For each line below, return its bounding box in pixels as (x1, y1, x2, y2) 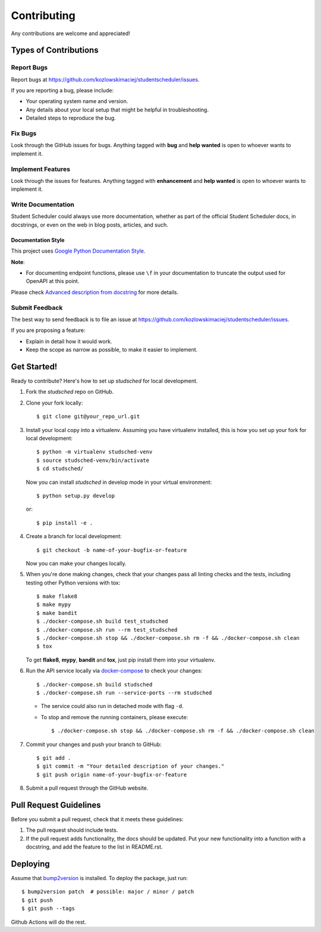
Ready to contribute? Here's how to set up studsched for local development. (11, 377, 198, 384)
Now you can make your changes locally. (26, 560, 127, 567)
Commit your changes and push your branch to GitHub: (26, 741, 162, 748)
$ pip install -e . (36, 519, 93, 526)
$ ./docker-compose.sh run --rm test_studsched (36, 626, 178, 633)
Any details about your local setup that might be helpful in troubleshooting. (26, 106, 209, 113)
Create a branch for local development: (26, 533, 122, 540)
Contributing (11, 9, 75, 22)
